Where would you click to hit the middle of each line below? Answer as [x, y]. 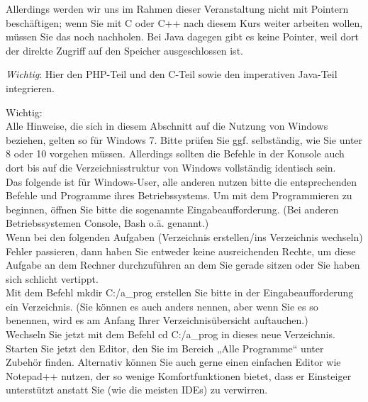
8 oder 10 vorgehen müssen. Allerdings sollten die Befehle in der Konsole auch [175, 153]
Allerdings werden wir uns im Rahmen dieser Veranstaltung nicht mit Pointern [177, 9]
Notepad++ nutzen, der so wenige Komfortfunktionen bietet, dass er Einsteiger [179, 375]
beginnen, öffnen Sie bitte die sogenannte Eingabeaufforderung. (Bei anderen [172, 209]
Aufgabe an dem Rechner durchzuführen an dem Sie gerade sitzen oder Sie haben [183, 265]
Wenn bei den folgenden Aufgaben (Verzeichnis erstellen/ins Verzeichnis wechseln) [184, 236]
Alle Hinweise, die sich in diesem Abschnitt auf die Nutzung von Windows [167, 126]
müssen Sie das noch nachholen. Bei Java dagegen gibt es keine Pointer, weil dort [182, 37]
